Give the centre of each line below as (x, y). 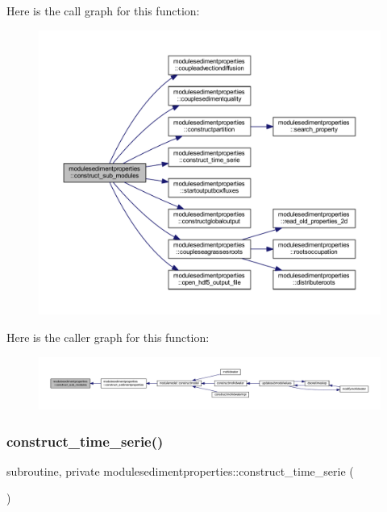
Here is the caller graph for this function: (108, 337)
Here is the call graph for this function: (103, 10)
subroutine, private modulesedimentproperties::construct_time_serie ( (180, 470)
